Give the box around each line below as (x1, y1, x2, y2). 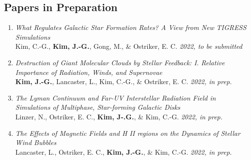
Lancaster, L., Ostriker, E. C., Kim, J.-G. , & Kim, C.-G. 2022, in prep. (15, 146, 232, 157)
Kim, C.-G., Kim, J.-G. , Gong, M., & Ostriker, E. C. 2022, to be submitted (15, 41, 242, 51)
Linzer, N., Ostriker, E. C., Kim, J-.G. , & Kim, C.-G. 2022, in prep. (15, 111, 223, 121)
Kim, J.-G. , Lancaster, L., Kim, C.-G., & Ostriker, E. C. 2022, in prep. (15, 76, 232, 87)
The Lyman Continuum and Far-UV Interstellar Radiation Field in (15, 92, 216, 102)
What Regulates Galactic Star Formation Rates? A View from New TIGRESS (15, 22, 247, 32)
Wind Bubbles (15, 137, 57, 147)
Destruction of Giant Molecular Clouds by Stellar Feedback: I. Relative (15, 57, 225, 67)
